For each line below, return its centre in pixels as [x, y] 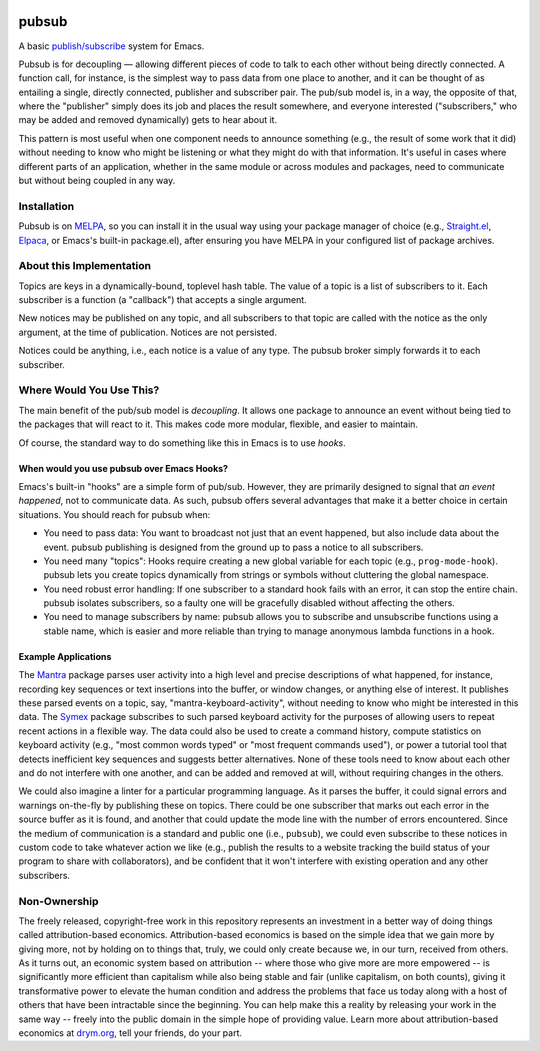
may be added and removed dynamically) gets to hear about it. [148, 120]
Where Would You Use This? [89, 390]
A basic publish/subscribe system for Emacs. [111, 46]
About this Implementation [85, 266]
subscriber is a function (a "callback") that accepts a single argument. [162, 300]
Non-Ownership [58, 901]
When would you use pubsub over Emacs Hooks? [123, 468]
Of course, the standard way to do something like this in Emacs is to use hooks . [182, 442]
